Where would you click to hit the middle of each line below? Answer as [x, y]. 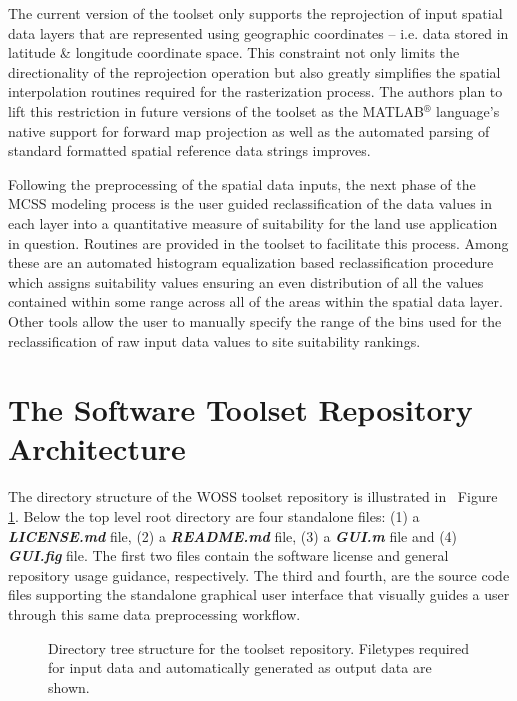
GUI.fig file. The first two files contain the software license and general [228, 555]
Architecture [97, 448]
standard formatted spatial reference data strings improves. [189, 150]
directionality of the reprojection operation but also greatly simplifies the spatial [254, 71]
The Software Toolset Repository [240, 409]
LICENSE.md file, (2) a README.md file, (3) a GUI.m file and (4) [233, 535]
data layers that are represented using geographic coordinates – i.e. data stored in [258, 32]
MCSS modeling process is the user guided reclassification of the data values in [250, 203]
